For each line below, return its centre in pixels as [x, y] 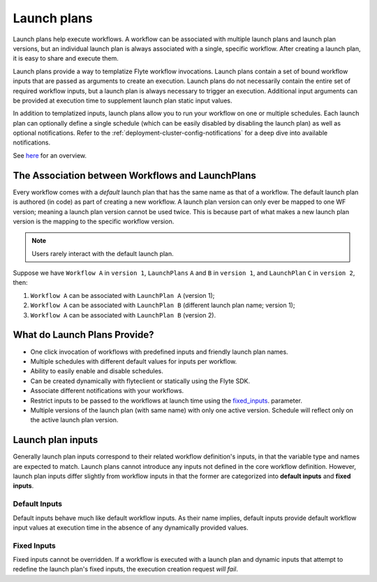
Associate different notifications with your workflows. [107, 391]
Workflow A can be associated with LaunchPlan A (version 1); [123, 295]
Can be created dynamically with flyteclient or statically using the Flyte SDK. [140, 381]
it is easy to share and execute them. [66, 59]
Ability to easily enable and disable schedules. [97, 371]
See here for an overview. [50, 155]
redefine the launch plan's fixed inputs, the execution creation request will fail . [126, 569]
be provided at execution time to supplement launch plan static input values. [123, 100]
